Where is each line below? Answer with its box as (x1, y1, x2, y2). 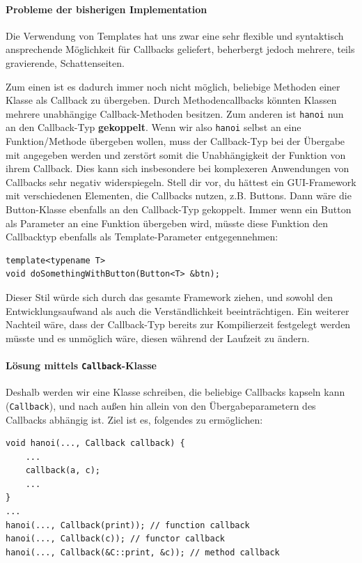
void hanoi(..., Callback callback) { (6, 438, 185, 449)
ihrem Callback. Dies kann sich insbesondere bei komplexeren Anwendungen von (6, 161, 349, 176)
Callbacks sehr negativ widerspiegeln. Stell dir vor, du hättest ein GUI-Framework (6, 174, 356, 189)
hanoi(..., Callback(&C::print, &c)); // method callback (6, 547, 280, 557)
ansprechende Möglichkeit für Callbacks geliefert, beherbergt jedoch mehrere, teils (6, 42, 355, 56)
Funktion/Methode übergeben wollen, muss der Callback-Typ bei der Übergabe (6, 134, 345, 148)
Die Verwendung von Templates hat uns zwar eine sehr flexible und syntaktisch (6, 28, 344, 43)
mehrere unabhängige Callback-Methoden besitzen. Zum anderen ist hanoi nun (6, 106, 344, 121)
